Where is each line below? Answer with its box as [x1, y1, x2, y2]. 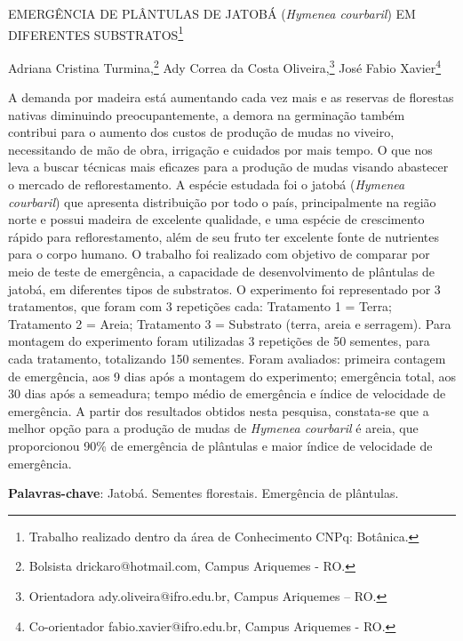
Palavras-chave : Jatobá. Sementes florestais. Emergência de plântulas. [8, 484, 399, 502]
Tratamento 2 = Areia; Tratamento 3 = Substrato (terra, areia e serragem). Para [8, 314, 451, 333]
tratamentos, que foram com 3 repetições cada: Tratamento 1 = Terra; [8, 297, 393, 316]
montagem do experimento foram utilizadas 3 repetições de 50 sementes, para [8, 332, 430, 350]
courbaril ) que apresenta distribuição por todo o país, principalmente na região [8, 192, 436, 211]
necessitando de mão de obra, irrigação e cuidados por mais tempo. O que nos [8, 140, 433, 158]
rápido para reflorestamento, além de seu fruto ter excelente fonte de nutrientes [8, 227, 440, 245]
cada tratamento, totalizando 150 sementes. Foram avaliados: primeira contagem [8, 349, 446, 367]
